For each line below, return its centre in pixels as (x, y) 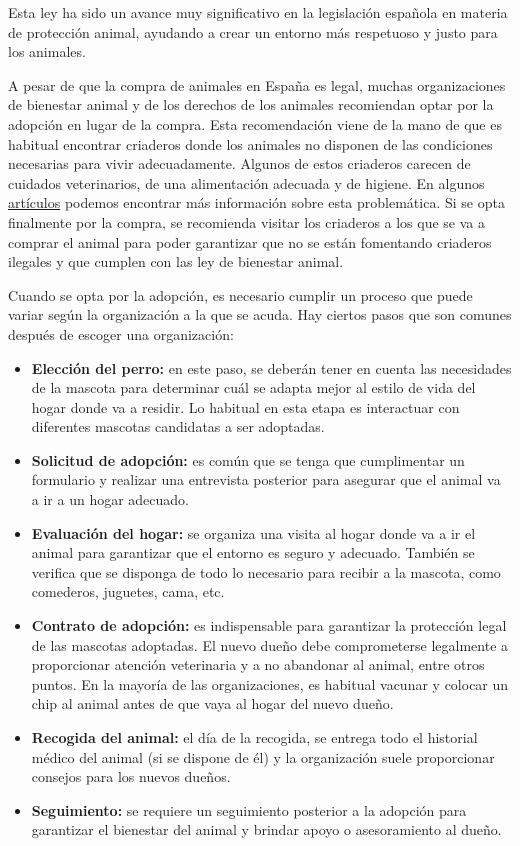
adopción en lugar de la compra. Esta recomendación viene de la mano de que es (255, 123)
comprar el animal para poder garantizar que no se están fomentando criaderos (250, 241)
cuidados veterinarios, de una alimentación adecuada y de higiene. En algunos (246, 182)
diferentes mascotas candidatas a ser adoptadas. (178, 426)
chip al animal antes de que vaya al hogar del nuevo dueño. (212, 703)
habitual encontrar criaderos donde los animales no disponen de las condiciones (250, 143)
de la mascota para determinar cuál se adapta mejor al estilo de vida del (253, 387)
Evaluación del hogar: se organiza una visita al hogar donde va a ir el (253, 532)
